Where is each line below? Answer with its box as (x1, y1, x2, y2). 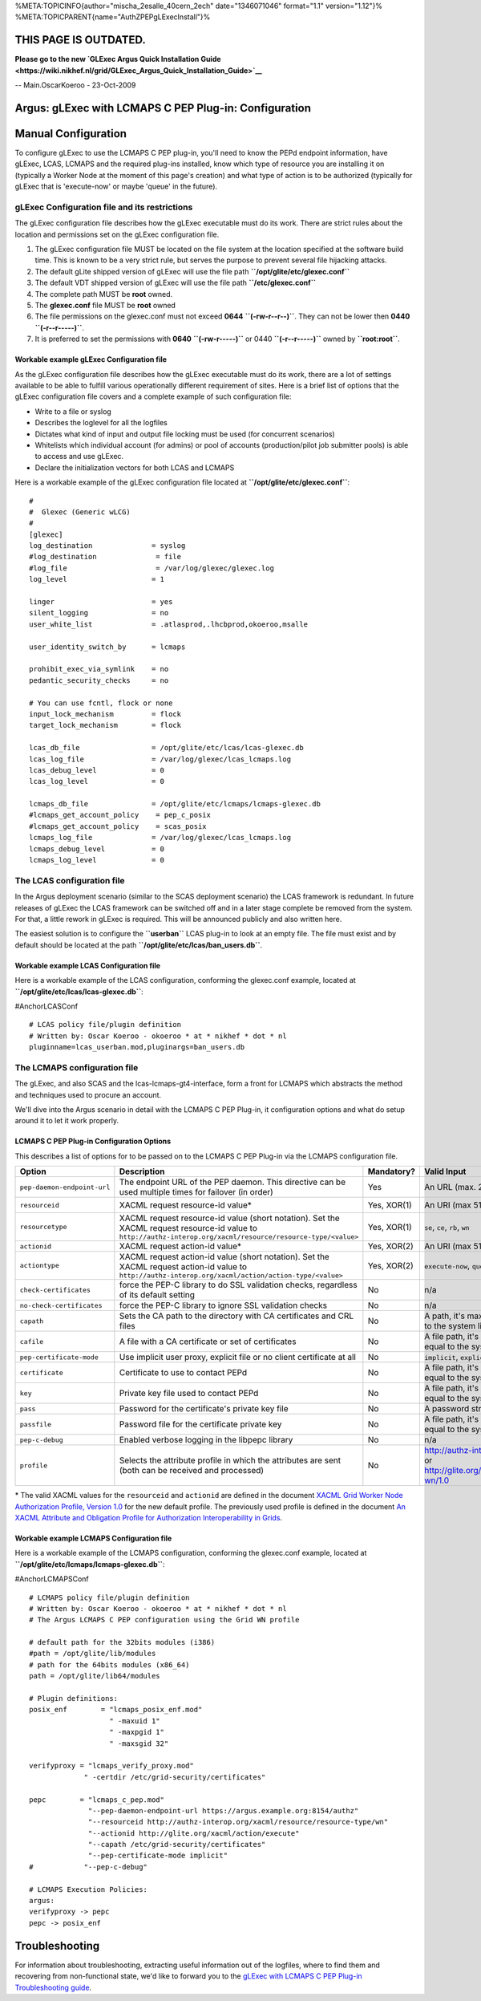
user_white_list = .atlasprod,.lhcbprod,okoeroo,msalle (29, 619, 309, 629)
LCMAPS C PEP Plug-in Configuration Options (14, 1136, 172, 1147)
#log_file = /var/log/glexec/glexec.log (29, 563, 274, 573)
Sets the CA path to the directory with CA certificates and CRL (119, 1310, 354, 1321)
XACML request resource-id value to (119, 1223, 258, 1234)
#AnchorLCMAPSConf (14, 1574, 90, 1584)
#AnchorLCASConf (14, 1001, 79, 1011)
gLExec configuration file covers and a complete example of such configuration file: (14, 392, 292, 401)
